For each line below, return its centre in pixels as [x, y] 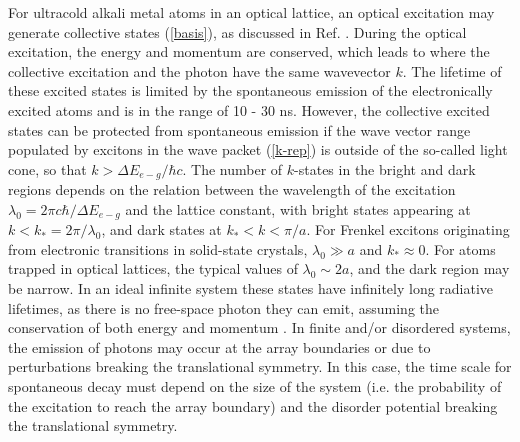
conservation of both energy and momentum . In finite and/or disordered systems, [259, 327]
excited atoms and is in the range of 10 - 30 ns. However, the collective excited [249, 109]
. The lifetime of [452, 70]
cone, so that [47, 168]
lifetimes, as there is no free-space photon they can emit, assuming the [223, 307]
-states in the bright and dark [385, 168]
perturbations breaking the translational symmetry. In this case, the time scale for [260, 366]
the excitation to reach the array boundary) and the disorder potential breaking [253, 405]
